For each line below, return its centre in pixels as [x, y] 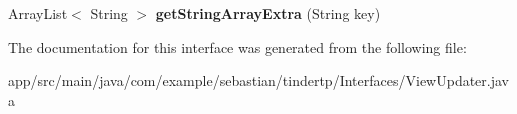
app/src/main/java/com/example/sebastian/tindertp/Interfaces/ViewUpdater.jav [258, 80]
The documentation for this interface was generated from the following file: [237, 46]
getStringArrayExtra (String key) [268, 13]
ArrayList [38, 13]
